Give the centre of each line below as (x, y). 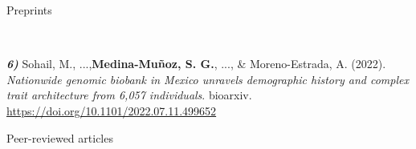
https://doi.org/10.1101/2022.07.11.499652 (112, 110)
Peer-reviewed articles (60, 137)
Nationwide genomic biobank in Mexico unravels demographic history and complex (208, 79)
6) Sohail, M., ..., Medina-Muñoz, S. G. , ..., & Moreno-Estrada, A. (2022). (196, 64)
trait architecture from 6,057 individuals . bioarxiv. (129, 95)
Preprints (29, 10)
